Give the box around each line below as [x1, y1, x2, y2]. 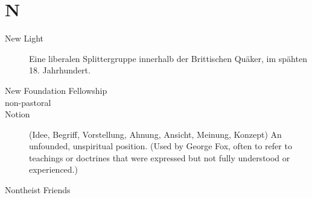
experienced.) [29, 163, 78, 176]
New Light [5, 32, 43, 45]
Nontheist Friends [5, 184, 71, 196]
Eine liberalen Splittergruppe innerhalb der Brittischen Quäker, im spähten [29, 52, 307, 64]
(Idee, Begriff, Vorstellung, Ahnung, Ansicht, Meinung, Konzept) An [29, 128, 282, 140]
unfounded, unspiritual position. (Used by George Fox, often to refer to [29, 140, 292, 152]
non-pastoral [5, 96, 51, 108]
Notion [5, 108, 30, 120]
